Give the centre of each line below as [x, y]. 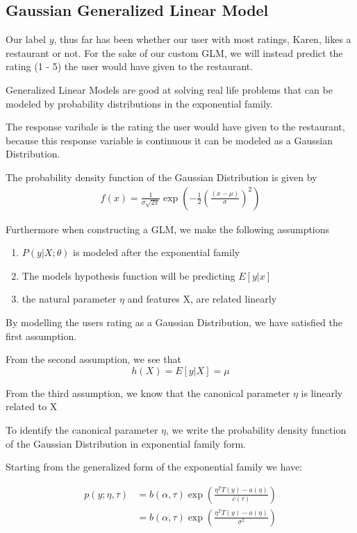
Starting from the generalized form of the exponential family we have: [154, 467]
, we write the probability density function [256, 429]
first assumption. [41, 336]
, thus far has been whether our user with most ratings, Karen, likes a [202, 39]
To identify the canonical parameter [82, 429]
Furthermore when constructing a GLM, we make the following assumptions [168, 229]
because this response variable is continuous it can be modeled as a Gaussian [169, 140]
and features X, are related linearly [202, 299]
